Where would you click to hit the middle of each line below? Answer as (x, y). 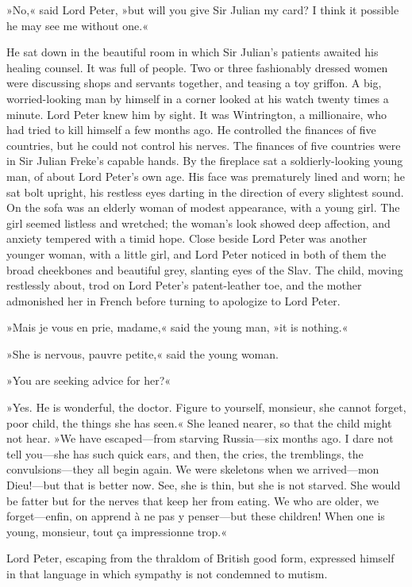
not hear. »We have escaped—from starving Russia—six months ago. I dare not (200, 438)
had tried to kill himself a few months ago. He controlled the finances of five (191, 130)
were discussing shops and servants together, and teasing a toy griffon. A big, (194, 83)
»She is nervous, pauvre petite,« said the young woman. (142, 353)
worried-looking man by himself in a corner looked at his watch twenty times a (198, 98)
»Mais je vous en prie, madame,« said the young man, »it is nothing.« (177, 327)
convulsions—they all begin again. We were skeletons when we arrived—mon (193, 469)
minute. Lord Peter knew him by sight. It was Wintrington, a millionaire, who (197, 114)
